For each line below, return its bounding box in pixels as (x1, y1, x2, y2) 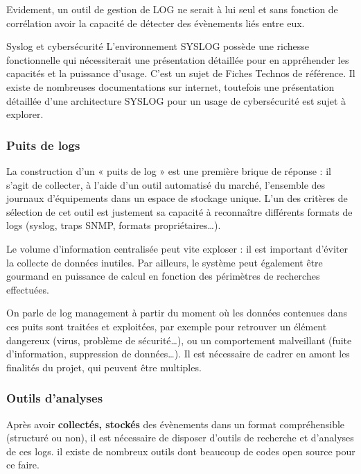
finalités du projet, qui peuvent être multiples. (6, 359, 202, 374)
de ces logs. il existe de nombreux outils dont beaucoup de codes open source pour (6, 443, 355, 458)
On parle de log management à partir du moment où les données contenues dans (6, 305, 347, 320)
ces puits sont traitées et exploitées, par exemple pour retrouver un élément (6, 319, 327, 333)
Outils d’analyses (6, 389, 103, 407)
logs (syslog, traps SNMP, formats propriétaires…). (6, 218, 221, 232)
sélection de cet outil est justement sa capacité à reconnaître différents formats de (6, 204, 353, 219)
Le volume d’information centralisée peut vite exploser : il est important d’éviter (6, 241, 348, 255)
